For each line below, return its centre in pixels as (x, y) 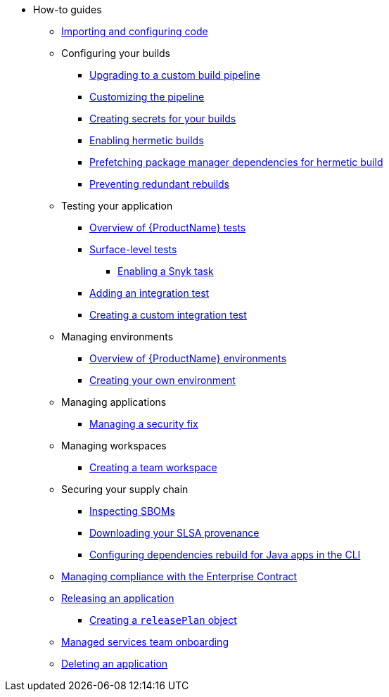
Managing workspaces (114, 446)
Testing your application (117, 206)
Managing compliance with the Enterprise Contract (179, 576)
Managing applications (114, 402)
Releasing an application (118, 598)
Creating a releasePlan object (163, 620)
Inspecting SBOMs (132, 511)
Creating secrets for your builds (163, 119)
